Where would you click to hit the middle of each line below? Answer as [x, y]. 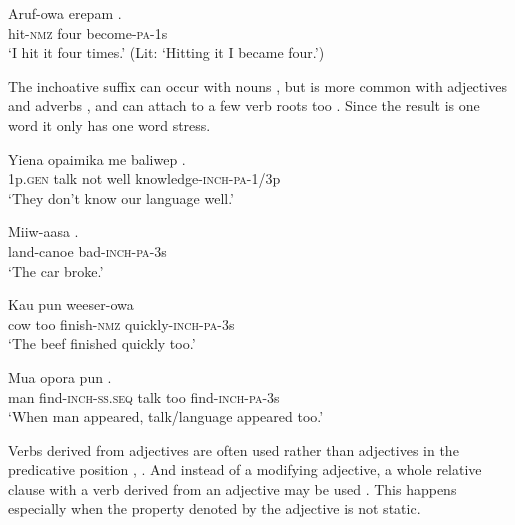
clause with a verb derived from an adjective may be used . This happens [232, 488]
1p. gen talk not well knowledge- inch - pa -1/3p [144, 178]
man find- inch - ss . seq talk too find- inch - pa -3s [144, 396]
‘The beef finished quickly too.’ [102, 343]
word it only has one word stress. [109, 124]
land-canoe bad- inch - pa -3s [87, 250]
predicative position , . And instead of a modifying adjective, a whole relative [245, 469]
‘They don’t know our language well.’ [121, 197]
